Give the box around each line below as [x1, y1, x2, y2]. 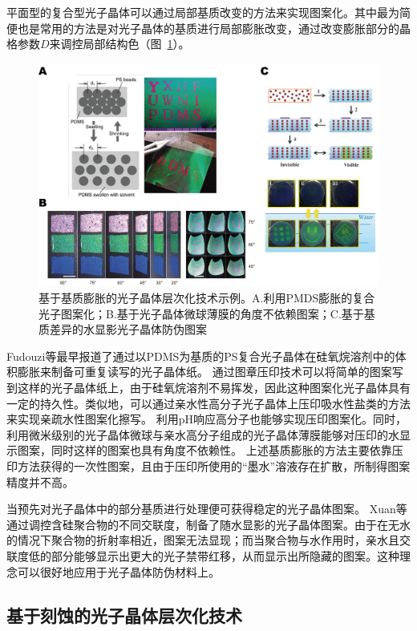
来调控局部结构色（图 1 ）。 [49, 35, 190, 52]
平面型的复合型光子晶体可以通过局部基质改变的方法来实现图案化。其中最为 [6, 4, 399, 20]
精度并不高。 [6, 473, 74, 490]
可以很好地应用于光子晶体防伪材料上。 [17, 563, 220, 580]
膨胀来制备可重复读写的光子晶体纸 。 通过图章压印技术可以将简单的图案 [17, 363, 392, 380]
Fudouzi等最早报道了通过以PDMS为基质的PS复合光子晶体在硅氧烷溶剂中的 [6, 347, 395, 364]
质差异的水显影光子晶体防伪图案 [38, 321, 207, 338]
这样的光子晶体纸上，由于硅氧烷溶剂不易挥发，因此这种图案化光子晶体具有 [17, 379, 411, 395]
